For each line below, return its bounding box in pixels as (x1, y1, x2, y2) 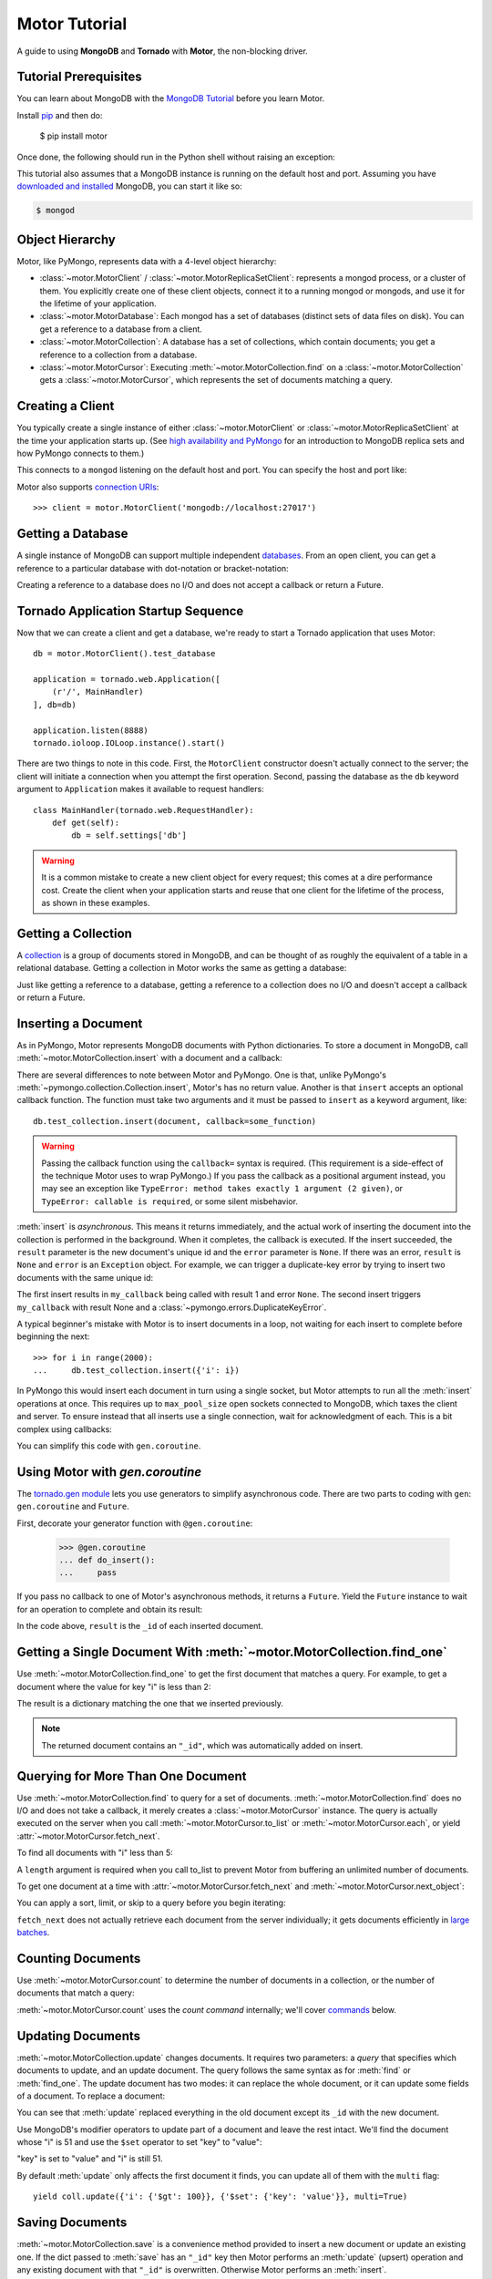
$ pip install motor (39, 130, 108, 141)
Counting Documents (16, 1951, 141, 1966)
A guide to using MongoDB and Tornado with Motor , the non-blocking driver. (16, 46, 309, 57)
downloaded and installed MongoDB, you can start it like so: (16, 180, 242, 191)
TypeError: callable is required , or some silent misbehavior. (41, 1195, 298, 1207)
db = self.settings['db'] (71, 830, 187, 840)
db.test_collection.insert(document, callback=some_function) (33, 1116, 317, 1126)
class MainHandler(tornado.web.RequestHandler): (33, 805, 254, 815)
